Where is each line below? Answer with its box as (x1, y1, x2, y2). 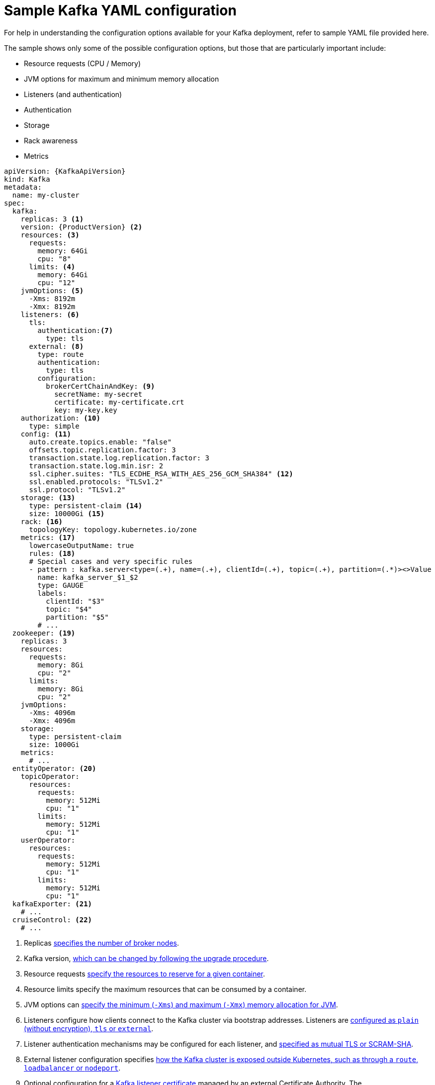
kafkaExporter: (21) (12, 899, 92, 908)
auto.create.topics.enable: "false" (29, 437, 172, 446)
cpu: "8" (37, 254, 71, 263)
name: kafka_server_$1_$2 (37, 573, 138, 581)
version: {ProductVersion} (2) (20, 222, 143, 231)
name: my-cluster (12, 191, 80, 199)
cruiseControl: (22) (12, 915, 92, 924)
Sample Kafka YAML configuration (4, 2, 237, 19)
